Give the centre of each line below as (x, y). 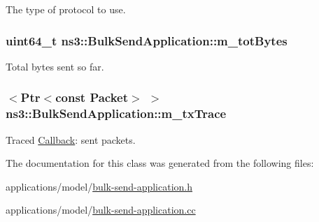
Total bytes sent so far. (55, 66)
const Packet (92, 97)
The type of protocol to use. (66, 9)
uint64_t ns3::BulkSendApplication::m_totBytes (147, 40)
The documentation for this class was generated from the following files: (160, 163)
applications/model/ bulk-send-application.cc (101, 210)
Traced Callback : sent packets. (71, 139)
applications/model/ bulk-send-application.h (99, 186)
